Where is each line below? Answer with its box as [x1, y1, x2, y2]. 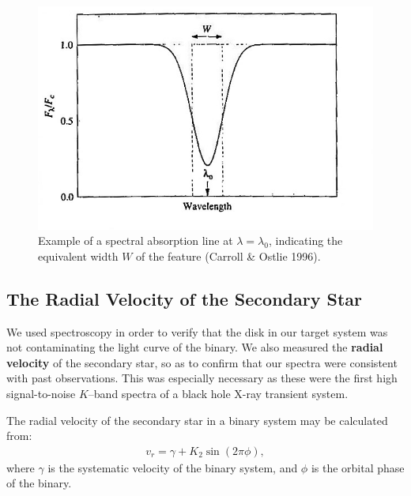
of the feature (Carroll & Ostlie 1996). [136, 247, 321, 264]
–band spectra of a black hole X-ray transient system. [88, 385, 349, 402]
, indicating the [268, 232, 343, 249]
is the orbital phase [311, 459, 405, 475]
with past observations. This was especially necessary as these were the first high [6, 370, 398, 386]
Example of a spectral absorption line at [38, 232, 233, 249]
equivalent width [38, 247, 119, 264]
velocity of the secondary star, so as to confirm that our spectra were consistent [6, 354, 398, 370]
